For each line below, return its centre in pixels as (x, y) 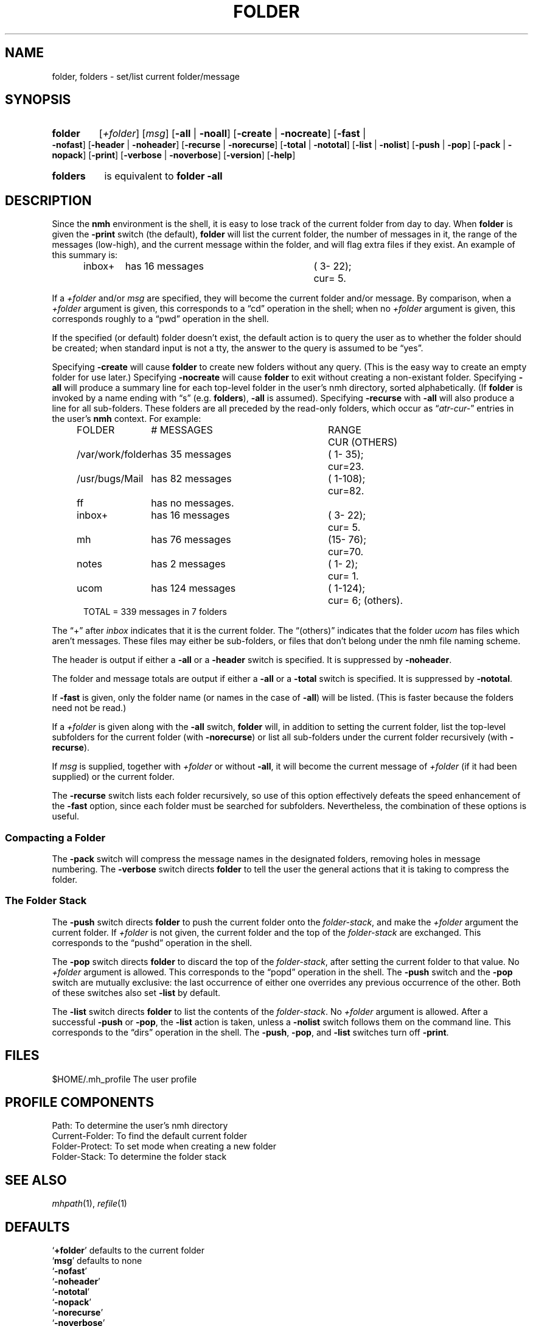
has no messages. (193, 503)
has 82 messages (191, 479)
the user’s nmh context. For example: (127, 419)
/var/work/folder (114, 454)
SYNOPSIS (38, 100)
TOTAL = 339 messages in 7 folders (155, 612)
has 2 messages (188, 564)
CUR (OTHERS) (363, 442)
